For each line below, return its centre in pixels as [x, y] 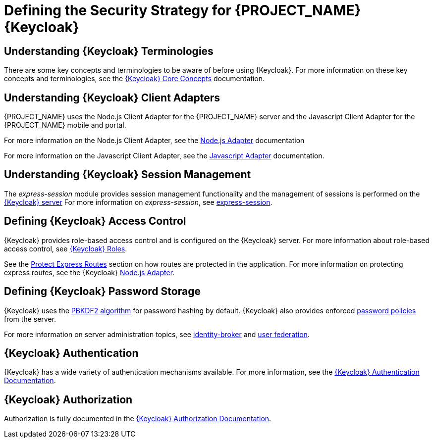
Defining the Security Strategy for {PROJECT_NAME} [183, 10]
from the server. [30, 319]
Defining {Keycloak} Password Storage [102, 292]
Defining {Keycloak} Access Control [95, 221]
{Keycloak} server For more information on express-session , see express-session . [138, 202]
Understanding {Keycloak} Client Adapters [112, 98]
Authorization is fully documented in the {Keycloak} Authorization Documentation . [138, 419]
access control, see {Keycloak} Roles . [66, 248]
